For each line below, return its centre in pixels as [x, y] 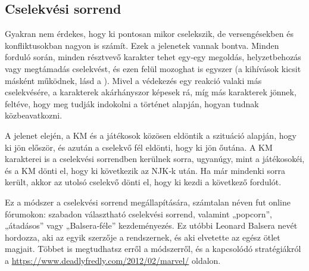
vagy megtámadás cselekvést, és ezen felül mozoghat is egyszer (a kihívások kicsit [153, 68]
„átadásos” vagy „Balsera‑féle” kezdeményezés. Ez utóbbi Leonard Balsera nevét [151, 225]
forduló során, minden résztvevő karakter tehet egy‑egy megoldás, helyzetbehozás [153, 57]
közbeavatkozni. [34, 115]
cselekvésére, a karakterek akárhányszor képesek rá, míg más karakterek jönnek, [151, 92]
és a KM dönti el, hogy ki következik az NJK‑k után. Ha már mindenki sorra [145, 170]
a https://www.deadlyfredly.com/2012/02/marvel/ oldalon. [113, 260]
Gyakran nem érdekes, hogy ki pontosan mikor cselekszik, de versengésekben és [149, 34]
